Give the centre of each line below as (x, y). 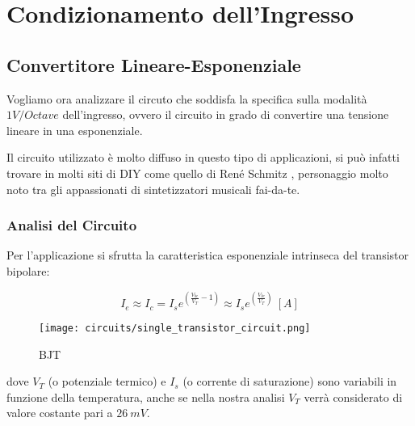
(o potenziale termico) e (107, 381)
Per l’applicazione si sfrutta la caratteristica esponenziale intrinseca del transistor (208, 255)
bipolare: (28, 270)
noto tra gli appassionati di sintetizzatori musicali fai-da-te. (153, 189)
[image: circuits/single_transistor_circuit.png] (175, 329)
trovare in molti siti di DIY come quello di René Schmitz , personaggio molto (197, 173)
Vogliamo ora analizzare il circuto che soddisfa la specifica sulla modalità (187, 98)
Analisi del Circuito (72, 225)
